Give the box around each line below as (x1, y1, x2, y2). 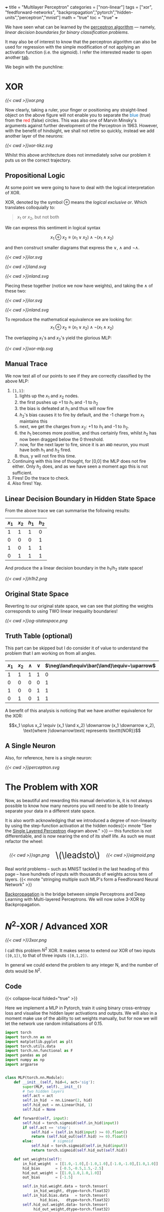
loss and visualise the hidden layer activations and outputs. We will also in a (5, 1010, 157, 1016)
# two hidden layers (22, 1089, 64, 1094)
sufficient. (12, 470, 33, 476)
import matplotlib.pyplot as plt (5, 1039, 73, 1044)
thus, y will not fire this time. (19, 453, 77, 459)
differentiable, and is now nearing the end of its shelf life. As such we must (5, 833, 155, 839)
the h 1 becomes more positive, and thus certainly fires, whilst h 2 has (19, 430, 157, 437)
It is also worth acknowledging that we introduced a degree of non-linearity (5, 817, 157, 824)
